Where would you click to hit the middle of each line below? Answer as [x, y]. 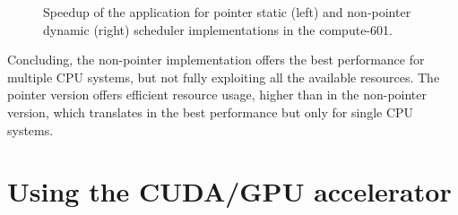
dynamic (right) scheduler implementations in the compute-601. [218, 29]
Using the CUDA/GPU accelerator [229, 191]
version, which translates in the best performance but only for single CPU [211, 112]
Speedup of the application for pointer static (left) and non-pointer [227, 12]
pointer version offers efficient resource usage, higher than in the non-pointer [217, 95]
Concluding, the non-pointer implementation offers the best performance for [216, 60]
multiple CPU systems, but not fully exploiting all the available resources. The [224, 77]
